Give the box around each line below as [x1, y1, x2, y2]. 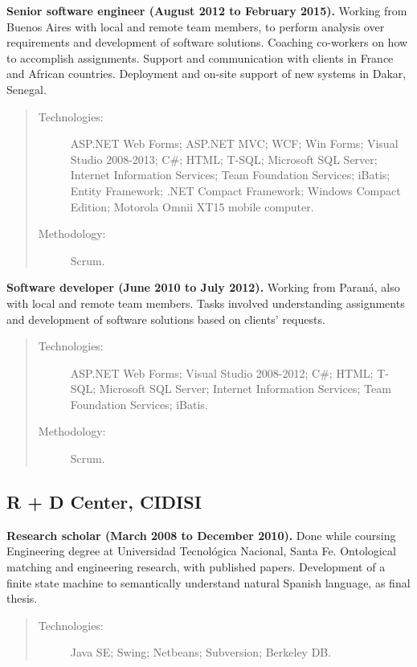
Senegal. [6, 80, 47, 97]
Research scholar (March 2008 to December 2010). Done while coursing [6, 526, 396, 543]
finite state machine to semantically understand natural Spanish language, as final [6, 574, 411, 591]
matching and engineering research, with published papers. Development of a [6, 559, 386, 575]
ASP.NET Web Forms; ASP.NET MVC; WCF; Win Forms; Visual [70, 135, 399, 152]
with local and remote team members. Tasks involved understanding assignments [6, 294, 405, 311]
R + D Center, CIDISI [6, 489, 202, 514]
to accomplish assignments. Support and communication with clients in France [6, 49, 394, 66]
